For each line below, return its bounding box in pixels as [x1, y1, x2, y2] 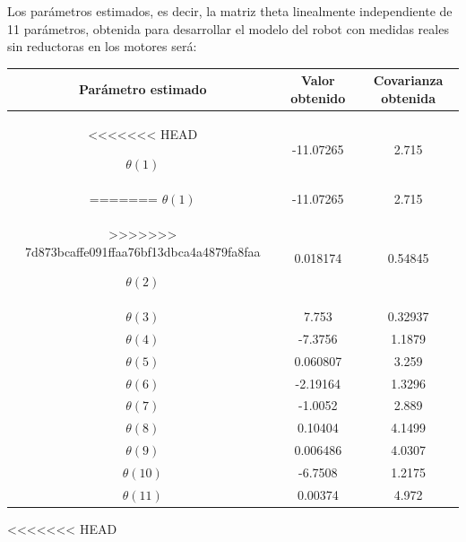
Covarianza [373, 71, 444, 90]
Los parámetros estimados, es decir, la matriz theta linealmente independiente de [7, 2, 453, 20]
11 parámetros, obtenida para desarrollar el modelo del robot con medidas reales [7, 19, 449, 38]
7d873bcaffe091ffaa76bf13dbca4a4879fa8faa [24, 241, 261, 260]
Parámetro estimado [78, 80, 207, 99]
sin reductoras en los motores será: [7, 37, 197, 56]
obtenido [290, 88, 346, 107]
